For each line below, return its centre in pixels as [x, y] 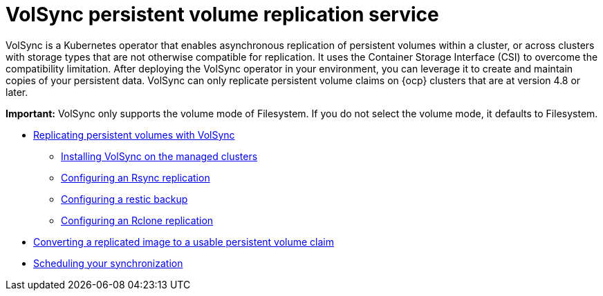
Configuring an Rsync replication [136, 177]
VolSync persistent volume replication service [222, 14]
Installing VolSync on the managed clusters [159, 156]
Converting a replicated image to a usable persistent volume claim [184, 241]
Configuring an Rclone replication [137, 220]
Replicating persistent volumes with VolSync [134, 135]
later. [17, 92]
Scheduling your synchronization [108, 263]
